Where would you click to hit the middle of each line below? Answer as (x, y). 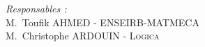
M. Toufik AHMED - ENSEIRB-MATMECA (102, 22)
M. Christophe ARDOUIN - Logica (83, 36)
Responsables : (36, 8)
